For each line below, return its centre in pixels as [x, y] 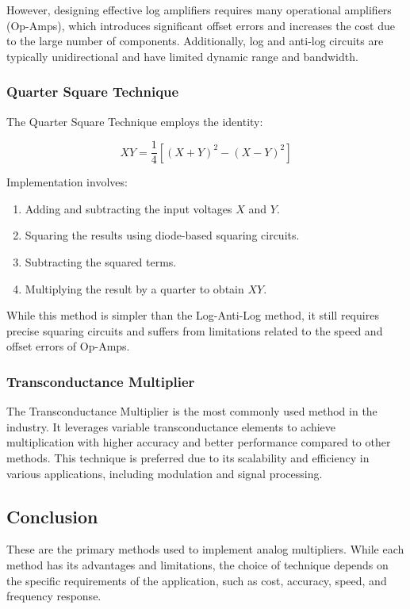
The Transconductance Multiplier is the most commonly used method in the [192, 411]
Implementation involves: [67, 182]
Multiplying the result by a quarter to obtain [134, 288]
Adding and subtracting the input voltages [128, 208]
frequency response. [54, 596]
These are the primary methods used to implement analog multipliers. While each [205, 549]
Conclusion [52, 516]
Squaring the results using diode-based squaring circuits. [162, 235]
